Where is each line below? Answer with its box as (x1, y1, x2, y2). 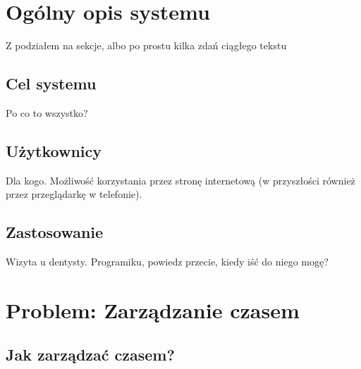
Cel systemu (6, 73, 97, 94)
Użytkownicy (6, 139, 102, 161)
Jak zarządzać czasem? (6, 344, 175, 365)
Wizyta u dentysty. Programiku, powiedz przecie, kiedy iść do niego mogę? (6, 254, 329, 269)
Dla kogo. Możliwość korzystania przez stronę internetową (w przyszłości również (6, 173, 355, 187)
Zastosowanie (6, 221, 104, 243)
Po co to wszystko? (6, 105, 88, 120)
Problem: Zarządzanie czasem (6, 295, 300, 324)
